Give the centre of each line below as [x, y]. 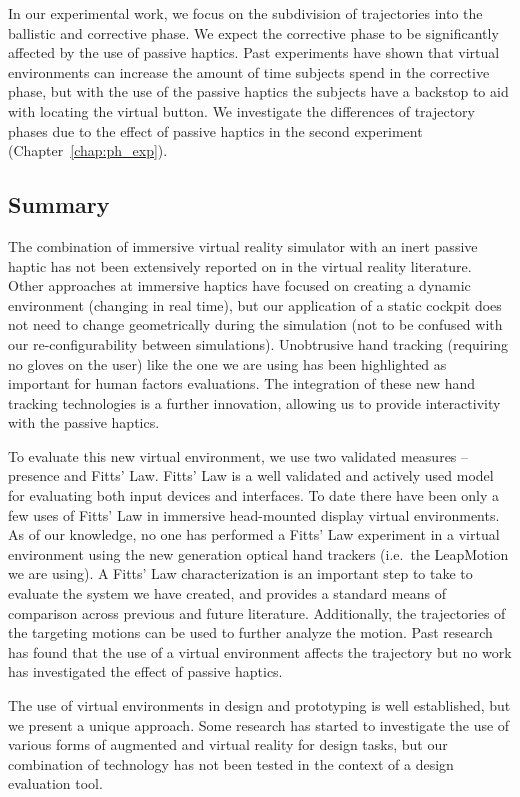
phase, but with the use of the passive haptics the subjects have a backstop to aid [258, 91]
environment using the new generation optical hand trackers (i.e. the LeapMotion [258, 553]
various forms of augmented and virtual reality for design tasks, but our [228, 744]
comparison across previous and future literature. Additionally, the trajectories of [257, 612]
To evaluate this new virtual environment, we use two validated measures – [238, 455]
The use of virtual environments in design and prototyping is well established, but [259, 705]
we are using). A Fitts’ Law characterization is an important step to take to [240, 573]
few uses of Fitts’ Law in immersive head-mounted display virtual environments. [254, 514]
